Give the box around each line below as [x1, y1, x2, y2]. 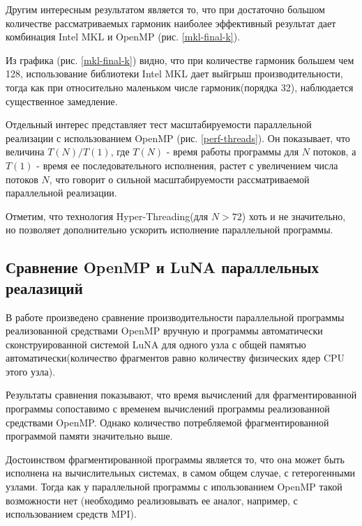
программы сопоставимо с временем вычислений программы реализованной [6, 401, 330, 416]
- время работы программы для [166, 144, 299, 159]
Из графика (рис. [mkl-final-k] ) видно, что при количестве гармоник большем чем [6, 52, 354, 67]
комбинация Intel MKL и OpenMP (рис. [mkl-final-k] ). [6, 29, 241, 44]
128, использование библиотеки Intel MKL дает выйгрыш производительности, [6, 66, 343, 81]
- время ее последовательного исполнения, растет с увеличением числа [36, 157, 338, 172]
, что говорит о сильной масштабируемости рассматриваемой [49, 171, 310, 186]
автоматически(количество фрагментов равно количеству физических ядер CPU [6, 350, 345, 365]
